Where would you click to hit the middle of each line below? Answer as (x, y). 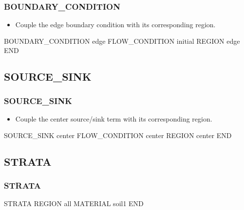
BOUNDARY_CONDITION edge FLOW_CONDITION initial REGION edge (122, 41)
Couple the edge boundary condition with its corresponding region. (115, 25)
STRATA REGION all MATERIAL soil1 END (74, 203)
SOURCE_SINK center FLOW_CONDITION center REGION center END (118, 135)
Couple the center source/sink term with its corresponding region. (114, 119)
